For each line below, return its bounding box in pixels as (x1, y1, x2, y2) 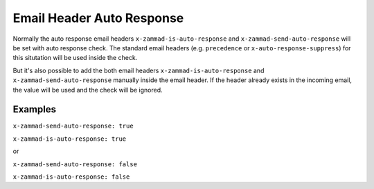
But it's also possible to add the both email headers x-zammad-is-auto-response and (12, 66, 265, 74)
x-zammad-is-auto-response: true (12, 135, 127, 143)
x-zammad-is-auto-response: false (12, 172, 130, 181)
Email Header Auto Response (12, 10, 184, 26)
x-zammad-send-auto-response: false (12, 160, 138, 168)
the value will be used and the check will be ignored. (12, 86, 163, 94)
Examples (12, 103, 57, 115)
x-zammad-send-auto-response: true (12, 122, 134, 130)
